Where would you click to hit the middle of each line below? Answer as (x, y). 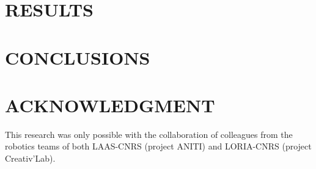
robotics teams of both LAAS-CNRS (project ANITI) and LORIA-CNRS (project (158, 146)
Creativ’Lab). (30, 158)
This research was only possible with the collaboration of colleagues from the (149, 134)
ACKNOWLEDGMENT (110, 105)
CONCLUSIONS (78, 57)
